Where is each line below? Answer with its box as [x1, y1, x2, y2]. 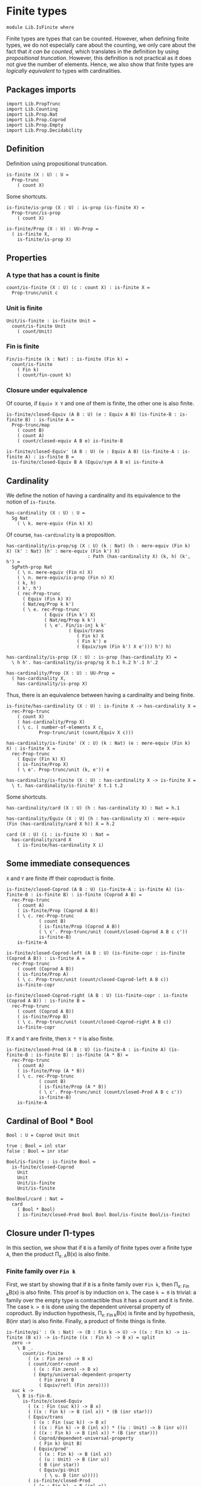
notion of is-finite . [6, 498, 56, 505]
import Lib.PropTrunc [6, 101, 61, 107]
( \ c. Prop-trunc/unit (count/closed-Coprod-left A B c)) [17, 976, 169, 982]
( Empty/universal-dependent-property [33, 1371, 131, 1378]
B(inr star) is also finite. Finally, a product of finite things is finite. [6, 1317, 167, 1325]
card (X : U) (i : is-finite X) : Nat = [6, 831, 110, 838]
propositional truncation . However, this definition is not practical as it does [6, 54, 192, 61]
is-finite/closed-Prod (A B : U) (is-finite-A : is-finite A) [6, 1047, 166, 1053]
